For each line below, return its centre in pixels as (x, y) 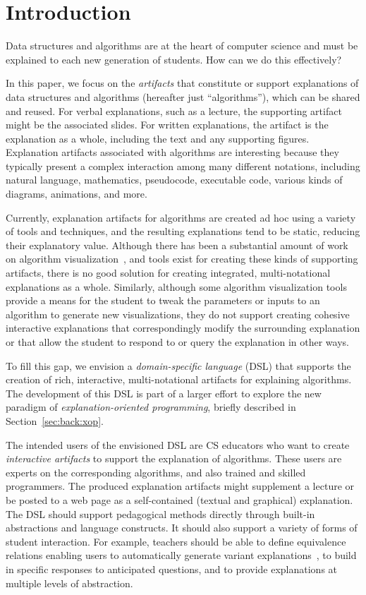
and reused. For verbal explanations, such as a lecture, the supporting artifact (174, 110)
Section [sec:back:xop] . (55, 420)
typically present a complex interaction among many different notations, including (183, 166)
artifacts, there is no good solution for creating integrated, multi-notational (168, 273)
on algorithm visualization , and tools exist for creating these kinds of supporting (182, 259)
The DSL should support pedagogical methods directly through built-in (160, 513)
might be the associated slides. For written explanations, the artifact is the (167, 125)
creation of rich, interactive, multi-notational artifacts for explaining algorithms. (179, 379)
